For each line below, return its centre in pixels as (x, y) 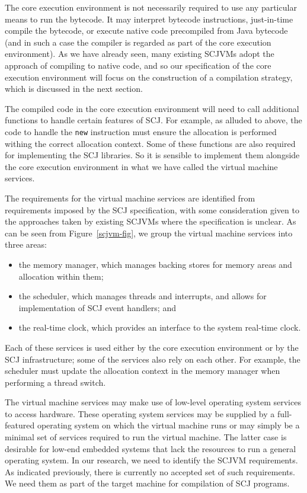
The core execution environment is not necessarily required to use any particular (151, 7)
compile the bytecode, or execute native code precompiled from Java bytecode (146, 31)
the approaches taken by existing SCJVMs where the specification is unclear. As (151, 221)
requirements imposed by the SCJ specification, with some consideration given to (152, 209)
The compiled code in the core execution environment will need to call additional (152, 108)
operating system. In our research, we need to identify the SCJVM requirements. (151, 460)
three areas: (26, 244)
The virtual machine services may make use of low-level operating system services (153, 402)
